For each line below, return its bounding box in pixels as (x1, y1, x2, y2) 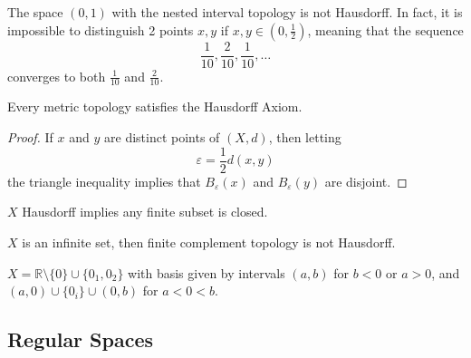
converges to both (7, 66, 106, 85)
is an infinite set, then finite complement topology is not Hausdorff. (22, 232, 396, 251)
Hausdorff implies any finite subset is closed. (22, 202, 268, 221)
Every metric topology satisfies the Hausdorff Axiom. (7, 97, 303, 116)
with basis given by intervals (128, 263, 285, 282)
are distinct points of (104, 128, 220, 147)
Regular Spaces (7, 325, 154, 353)
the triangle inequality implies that (7, 171, 201, 190)
